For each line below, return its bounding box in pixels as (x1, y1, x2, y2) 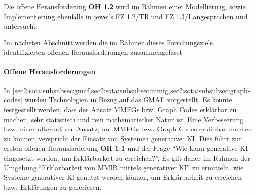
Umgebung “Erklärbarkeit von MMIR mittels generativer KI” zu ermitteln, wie (4, 162, 244, 172)
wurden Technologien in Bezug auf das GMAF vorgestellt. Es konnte (24, 95, 232, 105)
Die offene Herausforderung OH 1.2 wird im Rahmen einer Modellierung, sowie (4, 1, 246, 11)
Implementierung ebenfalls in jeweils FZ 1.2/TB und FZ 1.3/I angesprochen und (4, 11, 248, 21)
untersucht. (4, 21, 38, 31)
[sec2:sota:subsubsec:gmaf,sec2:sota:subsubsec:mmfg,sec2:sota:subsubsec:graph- (12, 85, 250, 95)
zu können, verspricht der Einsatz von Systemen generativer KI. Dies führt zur (4, 133, 242, 143)
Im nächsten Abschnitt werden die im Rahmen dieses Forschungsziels (4, 37, 213, 47)
